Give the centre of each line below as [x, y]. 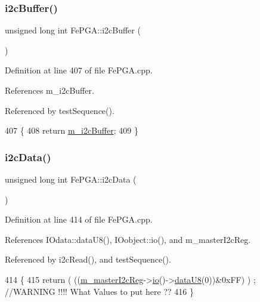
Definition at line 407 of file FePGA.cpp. [79, 70]
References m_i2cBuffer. [49, 90]
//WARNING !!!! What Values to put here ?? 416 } [99, 291]
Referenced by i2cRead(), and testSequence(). [88, 259]
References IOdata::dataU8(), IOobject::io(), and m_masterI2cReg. [128, 239]
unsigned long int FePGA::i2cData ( [71, 179]
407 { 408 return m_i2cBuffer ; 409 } [72, 130]
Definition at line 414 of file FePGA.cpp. [79, 219]
